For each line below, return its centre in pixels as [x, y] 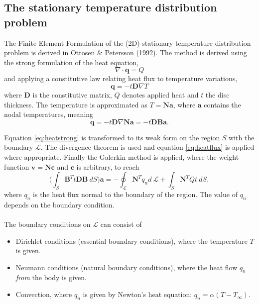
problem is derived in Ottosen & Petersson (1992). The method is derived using [126, 52]
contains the [222, 104]
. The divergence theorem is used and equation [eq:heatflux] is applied [147, 147]
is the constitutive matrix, [72, 94]
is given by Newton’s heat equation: [137, 294]
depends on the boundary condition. [59, 204]
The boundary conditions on [47, 224]
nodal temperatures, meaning [49, 114]
